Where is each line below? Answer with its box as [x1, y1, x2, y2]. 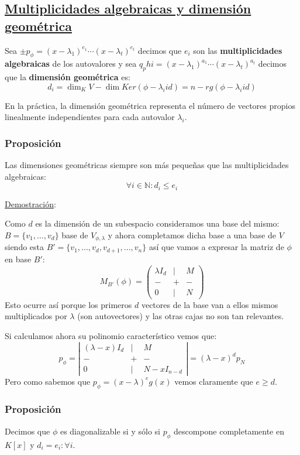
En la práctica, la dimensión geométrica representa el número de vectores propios [5, 99, 295, 111]
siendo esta [5, 241, 44, 253]
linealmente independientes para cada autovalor [5, 111, 175, 123]
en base [5, 252, 32, 265]
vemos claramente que [174, 375, 253, 387]
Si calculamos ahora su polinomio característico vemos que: [5, 329, 217, 341]
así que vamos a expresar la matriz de [149, 241, 284, 253]
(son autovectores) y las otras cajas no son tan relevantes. [77, 310, 284, 322]
